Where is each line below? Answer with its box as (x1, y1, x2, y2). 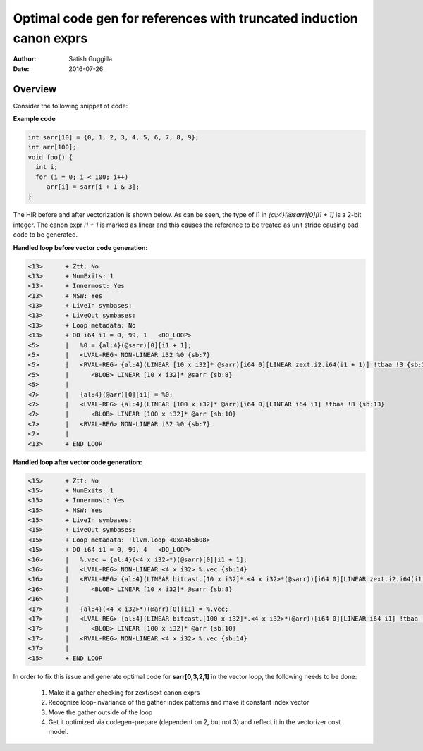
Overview (13, 83, 57, 95)
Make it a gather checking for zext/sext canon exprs (48, 688, 200, 697)
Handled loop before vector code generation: (13, 243, 148, 252)
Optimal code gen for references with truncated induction (13, 11, 359, 26)
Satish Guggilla (68, 55, 113, 63)
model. (48, 728, 68, 736)
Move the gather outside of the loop (48, 708, 153, 716)
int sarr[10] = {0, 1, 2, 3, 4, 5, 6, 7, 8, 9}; (27, 134, 200, 142)
